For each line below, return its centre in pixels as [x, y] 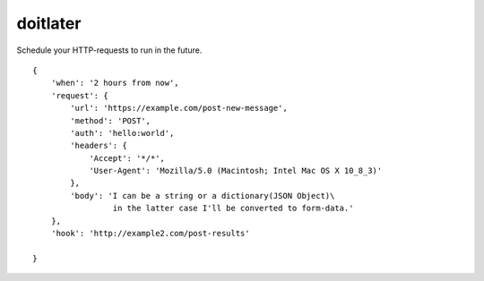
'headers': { [99, 146]
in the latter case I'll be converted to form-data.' [233, 209]
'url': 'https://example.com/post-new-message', [179, 108]
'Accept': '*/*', [127, 158]
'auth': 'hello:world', [122, 133]
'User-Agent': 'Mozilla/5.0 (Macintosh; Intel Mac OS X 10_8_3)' [236, 171]
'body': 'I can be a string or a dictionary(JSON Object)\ [203, 196]
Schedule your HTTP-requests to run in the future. [109, 50]
